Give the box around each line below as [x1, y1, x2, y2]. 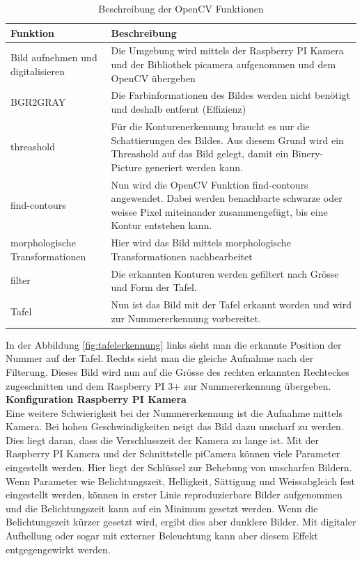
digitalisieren [10, 63, 65, 78]
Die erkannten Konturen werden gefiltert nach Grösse [111, 266, 339, 280]
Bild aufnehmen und [10, 50, 97, 65]
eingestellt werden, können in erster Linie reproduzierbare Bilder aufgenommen [6, 487, 343, 502]
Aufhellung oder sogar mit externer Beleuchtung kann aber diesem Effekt [6, 528, 318, 543]
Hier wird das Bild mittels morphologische [111, 235, 291, 250]
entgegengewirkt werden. [6, 542, 111, 556]
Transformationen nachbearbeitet [111, 248, 253, 263]
